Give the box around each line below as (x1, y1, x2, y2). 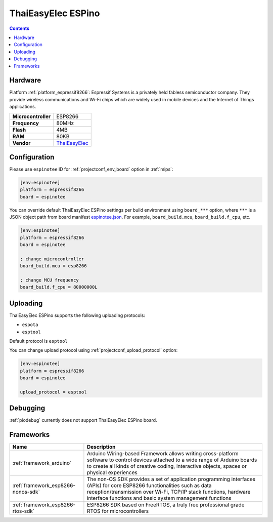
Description (86, 444, 116, 451)
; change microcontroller (20, 256, 84, 262)
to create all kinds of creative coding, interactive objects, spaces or (86, 463, 247, 470)
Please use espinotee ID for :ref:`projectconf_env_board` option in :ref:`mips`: (9, 166, 173, 172)
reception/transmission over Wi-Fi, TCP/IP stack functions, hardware (86, 489, 251, 496)
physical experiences (86, 469, 138, 476)
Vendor (12, 139, 31, 146)
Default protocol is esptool (9, 338, 68, 344)
